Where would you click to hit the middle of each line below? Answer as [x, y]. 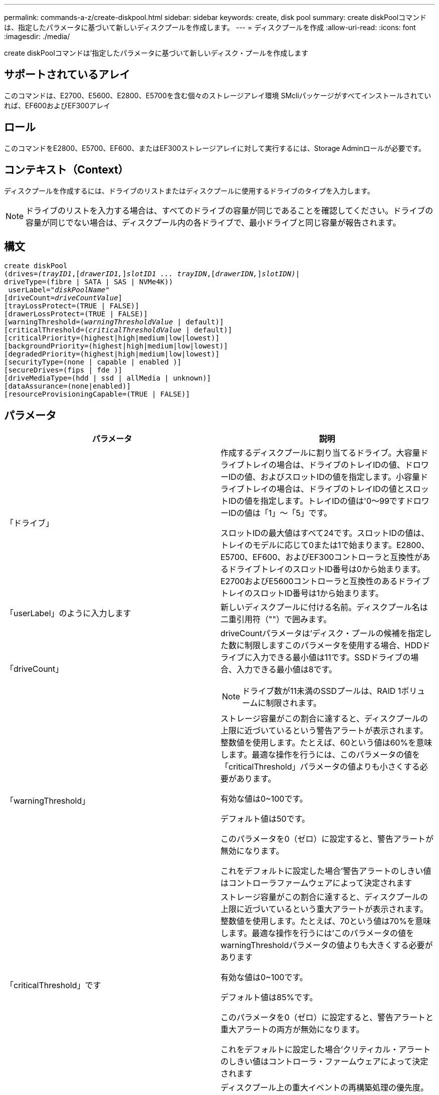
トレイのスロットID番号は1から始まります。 [302, 593]
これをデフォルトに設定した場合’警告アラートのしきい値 [326, 871]
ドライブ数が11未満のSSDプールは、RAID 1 [322, 691]
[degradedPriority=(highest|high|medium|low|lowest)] [112, 354]
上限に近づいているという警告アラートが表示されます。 [324, 731]
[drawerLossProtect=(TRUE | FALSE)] [76, 314]
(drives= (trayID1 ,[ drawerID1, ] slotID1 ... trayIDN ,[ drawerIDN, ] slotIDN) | [152, 274]
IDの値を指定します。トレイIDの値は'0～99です [317, 501]
